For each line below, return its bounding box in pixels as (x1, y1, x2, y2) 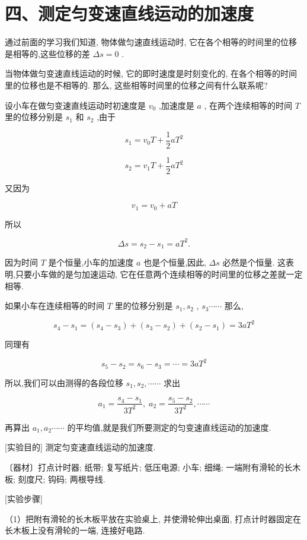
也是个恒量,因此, (143, 256, 206, 269)
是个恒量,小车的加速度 (48, 256, 134, 269)
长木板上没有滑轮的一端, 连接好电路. (5, 524, 145, 536)
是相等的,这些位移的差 (5, 47, 90, 59)
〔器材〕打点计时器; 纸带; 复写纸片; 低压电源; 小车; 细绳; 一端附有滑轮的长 (5, 461, 293, 473)
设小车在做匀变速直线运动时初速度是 (5, 99, 146, 111)
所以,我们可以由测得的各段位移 (5, 376, 123, 389)
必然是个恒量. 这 (222, 256, 286, 269)
